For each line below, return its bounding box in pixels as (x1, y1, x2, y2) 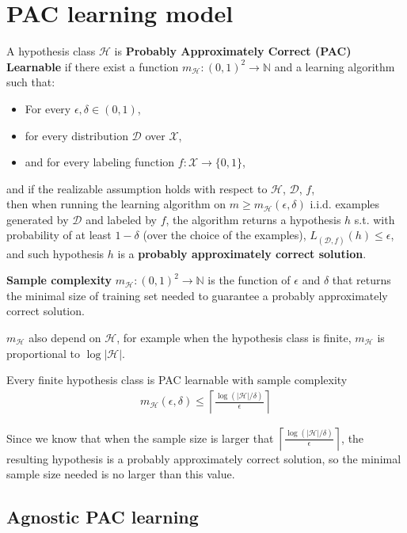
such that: (6, 74, 55, 90)
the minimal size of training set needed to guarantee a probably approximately (6, 287, 388, 303)
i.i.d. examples (310, 196, 380, 212)
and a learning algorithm (274, 58, 395, 74)
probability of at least (6, 227, 112, 243)
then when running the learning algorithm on (6, 196, 226, 212)
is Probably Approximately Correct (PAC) (114, 43, 352, 59)
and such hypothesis (6, 245, 105, 261)
